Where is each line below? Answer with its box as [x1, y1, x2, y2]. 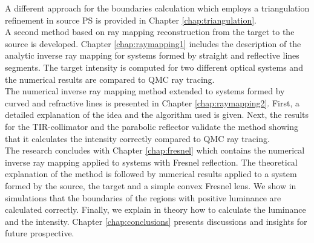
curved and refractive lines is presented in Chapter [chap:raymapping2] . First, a [5, 96, 299, 109]
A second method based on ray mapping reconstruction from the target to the [5, 25, 295, 38]
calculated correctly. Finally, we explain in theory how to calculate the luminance [5, 203, 306, 216]
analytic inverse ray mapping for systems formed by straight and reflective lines [5, 49, 299, 62]
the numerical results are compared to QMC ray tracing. [5, 73, 215, 85]
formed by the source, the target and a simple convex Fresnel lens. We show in [5, 179, 296, 192]
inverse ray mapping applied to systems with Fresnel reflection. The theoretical [5, 155, 298, 168]
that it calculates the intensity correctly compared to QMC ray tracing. [5, 132, 270, 144]
